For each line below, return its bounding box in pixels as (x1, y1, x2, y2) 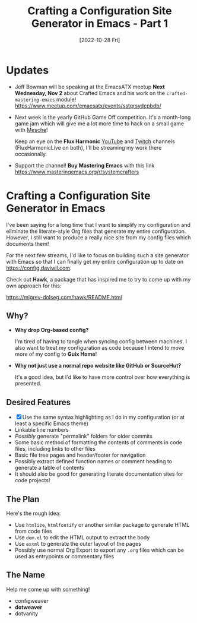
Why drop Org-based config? (14, 327, 89, 334)
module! (56, 96, 77, 103)
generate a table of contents (14, 464, 84, 472)
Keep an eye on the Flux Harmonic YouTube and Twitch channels (14, 138, 175, 145)
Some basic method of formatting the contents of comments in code (14, 439, 183, 446)
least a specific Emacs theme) (14, 420, 89, 427)
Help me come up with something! (6, 586, 90, 593)
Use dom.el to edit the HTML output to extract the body (14, 534, 150, 541)
